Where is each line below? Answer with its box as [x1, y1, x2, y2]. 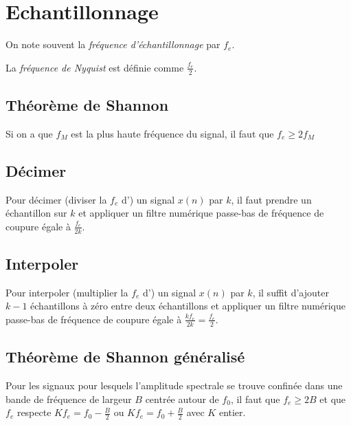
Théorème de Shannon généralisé [5, 346, 245, 367]
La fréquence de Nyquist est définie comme [5, 60, 184, 74]
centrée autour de [145, 391, 219, 406]
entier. [218, 405, 246, 419]
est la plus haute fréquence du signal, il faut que [71, 126, 274, 140]
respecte [16, 405, 52, 419]
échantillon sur [5, 206, 67, 220]
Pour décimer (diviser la [5, 192, 107, 206]
